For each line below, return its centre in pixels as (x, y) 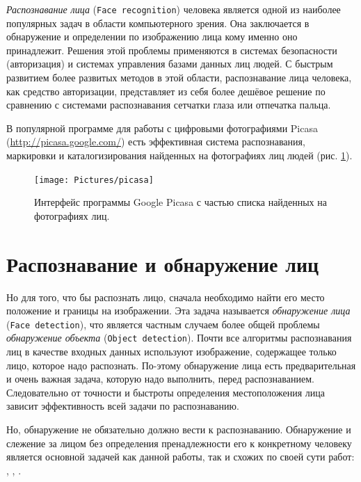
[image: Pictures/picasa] (94, 180)
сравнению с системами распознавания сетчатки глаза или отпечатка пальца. (169, 105)
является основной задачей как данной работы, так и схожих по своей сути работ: (180, 457)
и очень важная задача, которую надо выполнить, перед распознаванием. (160, 379)
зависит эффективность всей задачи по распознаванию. (123, 406)
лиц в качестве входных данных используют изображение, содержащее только (171, 352)
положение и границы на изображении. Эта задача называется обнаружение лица (178, 311)
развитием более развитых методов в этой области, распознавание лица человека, (179, 78)
